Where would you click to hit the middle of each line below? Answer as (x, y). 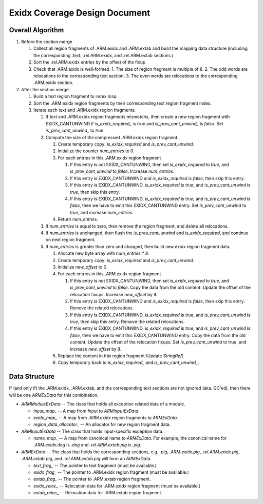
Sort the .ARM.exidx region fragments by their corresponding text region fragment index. (122, 103)
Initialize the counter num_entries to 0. (96, 151)
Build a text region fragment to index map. (75, 96)
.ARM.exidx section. (53, 82)
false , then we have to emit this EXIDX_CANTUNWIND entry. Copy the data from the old (158, 335)
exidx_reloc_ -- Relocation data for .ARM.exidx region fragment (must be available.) (117, 486)
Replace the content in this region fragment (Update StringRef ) (121, 356)
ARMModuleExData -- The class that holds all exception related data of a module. (103, 404)
